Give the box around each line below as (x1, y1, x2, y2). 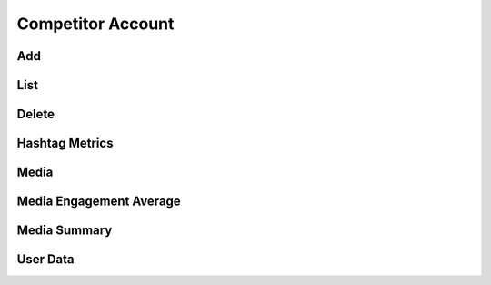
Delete (16, 107, 55, 122)
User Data (16, 251, 75, 268)
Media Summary (16, 223, 113, 239)
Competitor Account (16, 14, 175, 34)
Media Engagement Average (16, 194, 181, 209)
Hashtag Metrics (16, 136, 114, 151)
